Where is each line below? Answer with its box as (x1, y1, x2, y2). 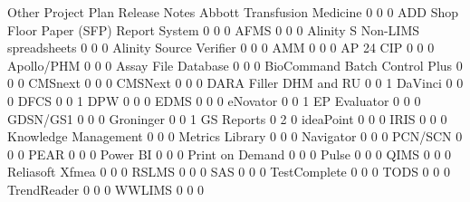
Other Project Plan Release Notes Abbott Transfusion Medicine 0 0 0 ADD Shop (7, 3, 459, 21)
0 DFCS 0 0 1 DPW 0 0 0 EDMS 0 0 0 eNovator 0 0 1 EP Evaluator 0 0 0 (7, 91, 421, 110)
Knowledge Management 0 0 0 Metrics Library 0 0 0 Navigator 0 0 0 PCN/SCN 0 (7, 127, 463, 146)
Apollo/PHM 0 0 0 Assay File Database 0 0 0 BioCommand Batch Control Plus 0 (7, 55, 463, 74)
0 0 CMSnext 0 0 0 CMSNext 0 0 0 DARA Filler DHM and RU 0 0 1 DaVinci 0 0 (7, 73, 464, 92)
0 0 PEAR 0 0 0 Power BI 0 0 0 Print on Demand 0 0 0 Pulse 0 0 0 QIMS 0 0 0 (7, 144, 452, 163)
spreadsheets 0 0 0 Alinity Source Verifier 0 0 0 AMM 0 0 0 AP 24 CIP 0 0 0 (7, 38, 435, 57)
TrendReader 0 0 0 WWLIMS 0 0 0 (7, 179, 205, 198)
